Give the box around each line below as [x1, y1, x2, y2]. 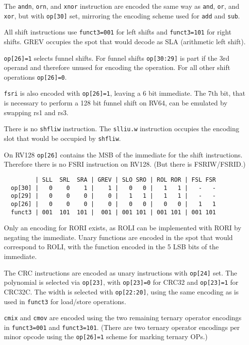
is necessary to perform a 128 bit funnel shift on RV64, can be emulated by [4, 98, 228, 108]
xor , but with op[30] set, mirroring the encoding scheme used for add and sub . [4, 10, 240, 20]
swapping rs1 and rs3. [4, 107, 68, 117]
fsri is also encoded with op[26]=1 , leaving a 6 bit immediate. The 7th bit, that [4, 88, 246, 98]
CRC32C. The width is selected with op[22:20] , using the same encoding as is [4, 286, 239, 296]
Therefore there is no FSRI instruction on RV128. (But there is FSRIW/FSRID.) [4, 159, 246, 169]
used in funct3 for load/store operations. [4, 296, 126, 306]
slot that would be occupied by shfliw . [4, 133, 121, 143]
